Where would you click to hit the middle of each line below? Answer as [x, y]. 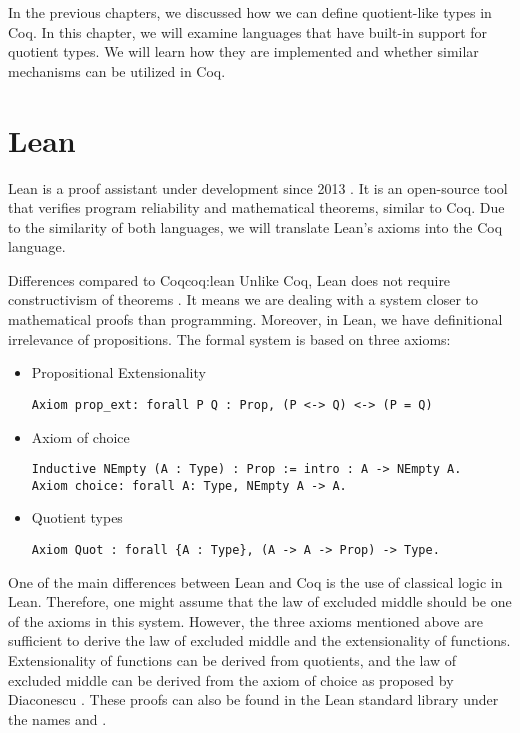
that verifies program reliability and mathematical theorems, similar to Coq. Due [256, 207]
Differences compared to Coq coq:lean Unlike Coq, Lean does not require [229, 279]
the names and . [57, 718]
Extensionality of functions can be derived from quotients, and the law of [232, 660]
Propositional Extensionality [118, 372]
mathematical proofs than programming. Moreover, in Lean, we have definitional [255, 319]
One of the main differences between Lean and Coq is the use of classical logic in [255, 581]
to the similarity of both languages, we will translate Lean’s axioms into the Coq [255, 226]
